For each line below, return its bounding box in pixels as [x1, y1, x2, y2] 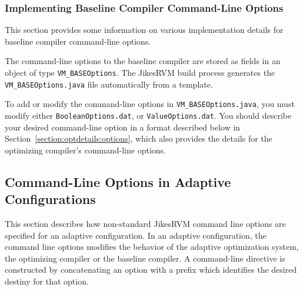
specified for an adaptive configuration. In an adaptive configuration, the [5, 229, 267, 241]
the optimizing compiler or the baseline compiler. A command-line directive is [5, 252, 285, 264]
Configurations [5, 190, 96, 208]
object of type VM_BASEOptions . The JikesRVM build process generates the [5, 66, 275, 78]
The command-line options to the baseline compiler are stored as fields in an [5, 55, 281, 67]
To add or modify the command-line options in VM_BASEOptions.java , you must [5, 98, 295, 110]
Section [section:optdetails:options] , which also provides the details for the [5, 132, 272, 145]
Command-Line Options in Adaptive [5, 172, 231, 190]
